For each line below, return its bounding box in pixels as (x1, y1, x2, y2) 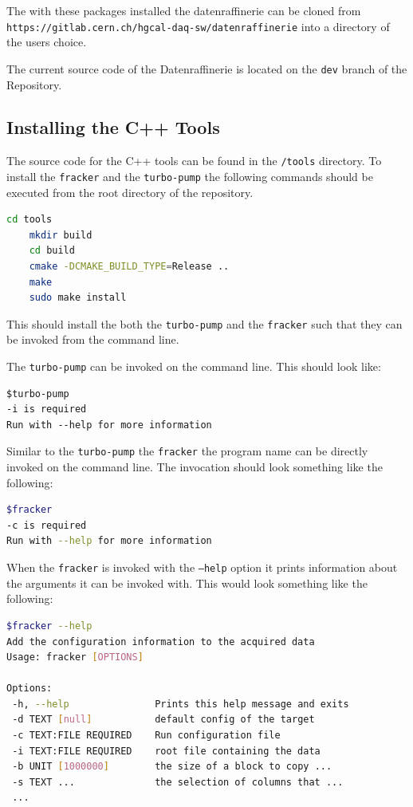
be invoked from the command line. (6, 331, 179, 348)
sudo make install (29, 292, 127, 304)
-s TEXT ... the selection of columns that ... (12, 776, 344, 788)
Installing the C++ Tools (6, 115, 220, 140)
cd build (29, 245, 75, 257)
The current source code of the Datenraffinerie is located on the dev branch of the (6, 60, 407, 77)
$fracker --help (6, 620, 92, 632)
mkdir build (29, 229, 92, 241)
